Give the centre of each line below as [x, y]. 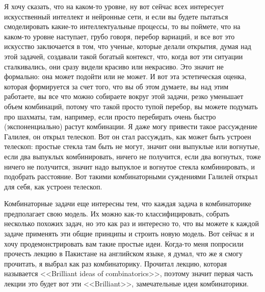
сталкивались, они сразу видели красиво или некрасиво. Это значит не [114, 66]
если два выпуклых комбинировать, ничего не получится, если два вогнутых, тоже [132, 156]
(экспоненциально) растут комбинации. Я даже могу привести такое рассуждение [131, 126]
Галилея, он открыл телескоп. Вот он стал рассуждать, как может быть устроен [128, 136]
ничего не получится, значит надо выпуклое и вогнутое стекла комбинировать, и [130, 166]
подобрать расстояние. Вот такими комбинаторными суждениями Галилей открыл [131, 176]
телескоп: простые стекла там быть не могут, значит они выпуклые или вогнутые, [132, 146]
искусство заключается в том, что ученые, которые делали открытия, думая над [128, 46]
